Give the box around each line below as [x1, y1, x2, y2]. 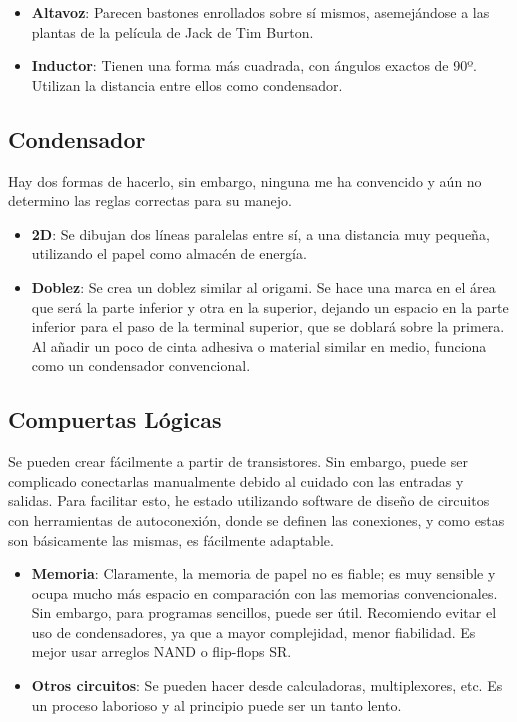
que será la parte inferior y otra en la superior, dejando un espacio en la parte [31, 296, 509, 317]
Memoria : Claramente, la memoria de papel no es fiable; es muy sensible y [31, 563, 496, 584]
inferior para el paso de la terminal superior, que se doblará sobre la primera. [31, 316, 505, 337]
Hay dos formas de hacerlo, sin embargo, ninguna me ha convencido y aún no [8, 170, 482, 191]
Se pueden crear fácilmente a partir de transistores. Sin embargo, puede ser [8, 451, 468, 472]
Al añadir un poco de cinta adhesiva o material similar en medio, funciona [31, 335, 487, 356]
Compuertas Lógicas [8, 404, 222, 435]
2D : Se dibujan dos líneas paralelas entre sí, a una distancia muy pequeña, [31, 223, 490, 244]
